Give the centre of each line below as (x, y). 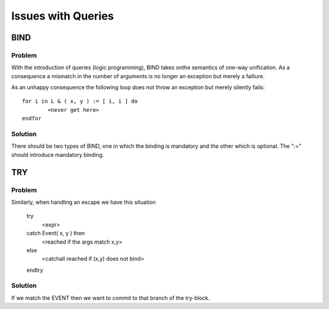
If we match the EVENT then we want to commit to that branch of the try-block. (111, 298)
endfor (32, 118)
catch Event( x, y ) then (56, 233)
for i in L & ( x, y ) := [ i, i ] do (80, 101)
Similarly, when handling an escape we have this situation (84, 202)
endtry (35, 270)
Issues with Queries (62, 16)
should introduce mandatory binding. (58, 154)
